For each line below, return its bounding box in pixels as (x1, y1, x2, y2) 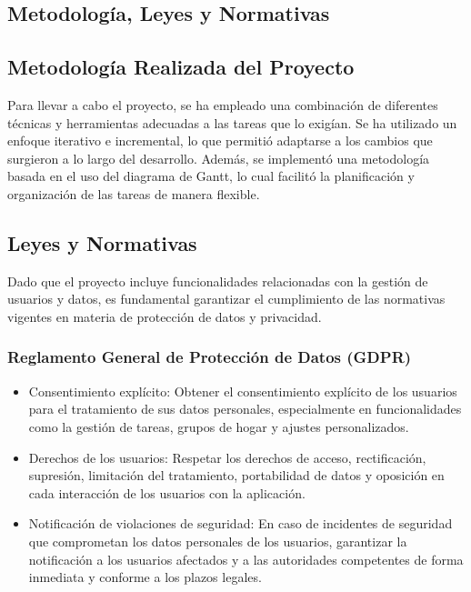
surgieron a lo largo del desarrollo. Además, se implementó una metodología (7, 148, 430, 167)
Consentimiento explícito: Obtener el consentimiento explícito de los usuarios (28, 381, 457, 400)
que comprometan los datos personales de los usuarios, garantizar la (28, 531, 407, 550)
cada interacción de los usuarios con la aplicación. (28, 483, 306, 502)
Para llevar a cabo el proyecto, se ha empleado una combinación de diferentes (7, 95, 438, 114)
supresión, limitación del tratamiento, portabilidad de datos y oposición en (28, 466, 445, 485)
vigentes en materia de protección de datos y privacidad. (7, 306, 322, 326)
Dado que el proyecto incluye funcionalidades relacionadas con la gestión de (7, 271, 428, 290)
